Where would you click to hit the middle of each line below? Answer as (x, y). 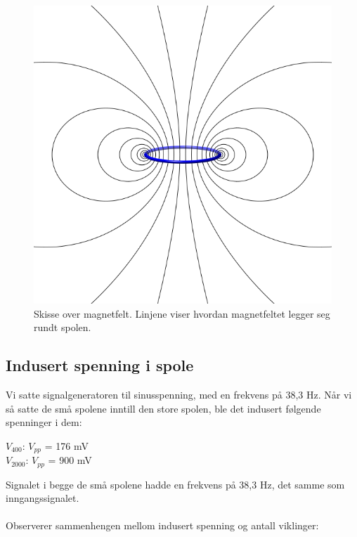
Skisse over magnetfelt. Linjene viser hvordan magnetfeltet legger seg (182, 313)
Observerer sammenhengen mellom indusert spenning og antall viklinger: (162, 525)
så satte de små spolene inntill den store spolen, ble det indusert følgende (163, 408)
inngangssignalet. (43, 498)
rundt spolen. (63, 327)
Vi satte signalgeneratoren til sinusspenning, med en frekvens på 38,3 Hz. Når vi (179, 394)
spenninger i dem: (44, 422)
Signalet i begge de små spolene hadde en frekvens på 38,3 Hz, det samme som (175, 484)
